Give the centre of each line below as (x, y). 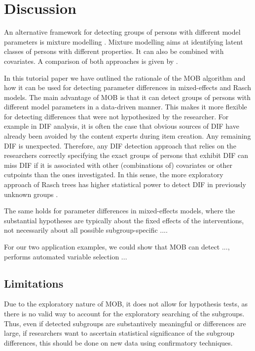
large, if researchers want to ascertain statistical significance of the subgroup (119, 333)
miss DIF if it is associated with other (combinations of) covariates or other (118, 165)
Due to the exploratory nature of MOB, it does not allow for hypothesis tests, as (126, 304)
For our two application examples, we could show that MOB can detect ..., (117, 247)
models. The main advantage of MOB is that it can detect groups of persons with (127, 97)
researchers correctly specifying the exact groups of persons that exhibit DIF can (126, 155)
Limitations (34, 283)
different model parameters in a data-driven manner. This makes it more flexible (126, 107)
